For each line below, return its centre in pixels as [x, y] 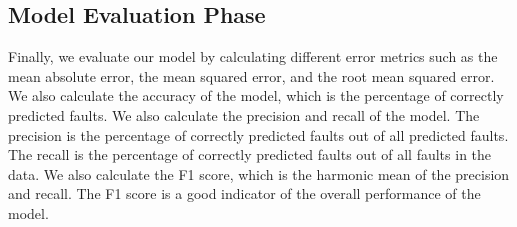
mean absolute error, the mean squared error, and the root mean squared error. [251, 75]
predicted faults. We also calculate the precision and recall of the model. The [244, 114]
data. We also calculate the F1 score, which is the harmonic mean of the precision [259, 173]
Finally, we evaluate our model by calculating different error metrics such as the [253, 56]
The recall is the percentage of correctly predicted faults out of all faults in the [250, 154]
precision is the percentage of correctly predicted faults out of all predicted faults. [258, 134]
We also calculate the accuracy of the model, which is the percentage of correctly [256, 95]
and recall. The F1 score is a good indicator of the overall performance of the [244, 193]
